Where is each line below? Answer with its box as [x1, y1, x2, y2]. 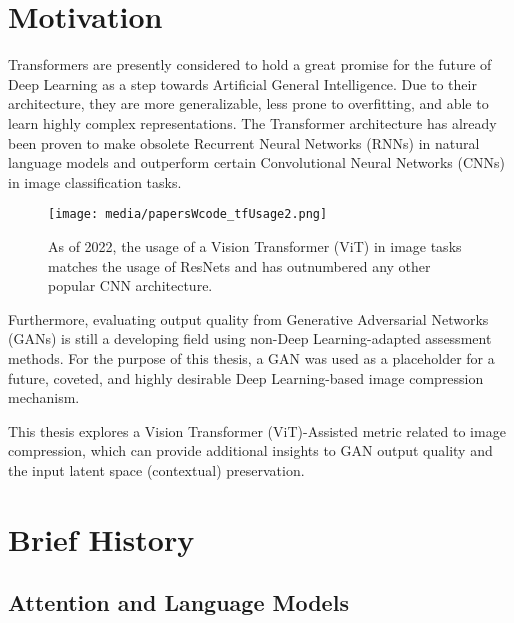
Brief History [8, 518, 195, 559]
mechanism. [8, 387, 80, 408]
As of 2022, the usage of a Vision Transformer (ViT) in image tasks [48, 235, 462, 256]
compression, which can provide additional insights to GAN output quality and [8, 440, 493, 461]
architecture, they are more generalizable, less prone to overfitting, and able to [8, 93, 489, 114]
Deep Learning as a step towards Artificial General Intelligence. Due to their [8, 73, 477, 94]
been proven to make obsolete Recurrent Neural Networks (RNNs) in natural [8, 132, 480, 153]
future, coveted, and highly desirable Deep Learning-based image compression [8, 367, 484, 388]
